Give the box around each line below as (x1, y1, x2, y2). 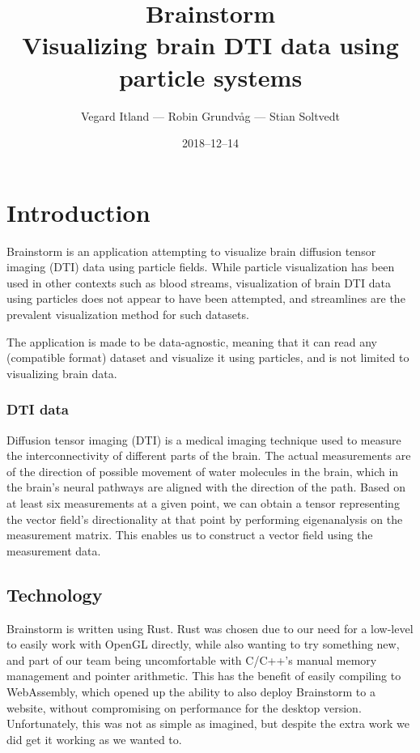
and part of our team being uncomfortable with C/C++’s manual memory (6, 651, 377, 668)
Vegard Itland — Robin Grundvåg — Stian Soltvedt (80, 107, 341, 124)
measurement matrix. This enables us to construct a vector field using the (6, 526, 373, 543)
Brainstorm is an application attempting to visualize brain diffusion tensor (6, 242, 376, 259)
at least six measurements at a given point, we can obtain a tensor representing (6, 494, 400, 511)
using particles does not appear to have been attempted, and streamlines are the (6, 290, 405, 307)
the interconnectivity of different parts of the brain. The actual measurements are (6, 447, 411, 464)
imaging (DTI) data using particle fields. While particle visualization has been (6, 258, 395, 275)
